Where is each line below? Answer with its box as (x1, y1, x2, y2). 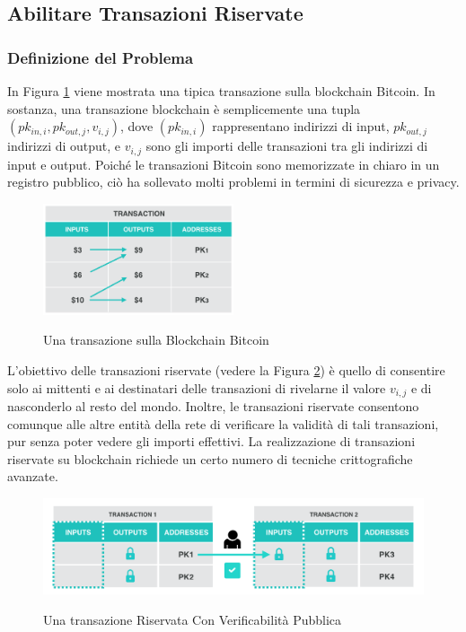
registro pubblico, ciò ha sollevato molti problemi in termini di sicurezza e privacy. (7, 172, 460, 191)
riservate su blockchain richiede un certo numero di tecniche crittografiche (7, 449, 413, 468)
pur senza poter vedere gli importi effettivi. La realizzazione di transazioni (7, 432, 416, 451)
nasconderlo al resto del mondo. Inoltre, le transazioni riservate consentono (7, 397, 419, 416)
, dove (120, 117, 154, 136)
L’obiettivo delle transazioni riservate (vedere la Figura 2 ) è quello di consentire (7, 361, 445, 380)
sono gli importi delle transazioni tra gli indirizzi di (145, 136, 428, 155)
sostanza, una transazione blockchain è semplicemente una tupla (7, 99, 361, 118)
